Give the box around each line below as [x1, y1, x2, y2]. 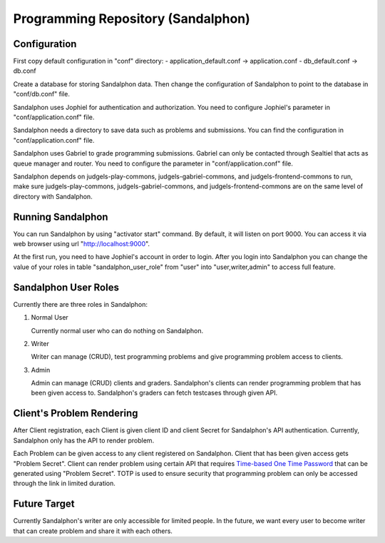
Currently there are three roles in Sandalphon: [13, 300, 148, 308]
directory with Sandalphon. [13, 192, 93, 201]
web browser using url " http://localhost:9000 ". [13, 240, 150, 248]
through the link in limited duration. [13, 479, 115, 488]
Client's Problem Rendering [13, 407, 138, 420]
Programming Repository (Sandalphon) [13, 11, 251, 26]
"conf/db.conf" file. [13, 90, 71, 98]
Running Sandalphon [13, 210, 108, 223]
